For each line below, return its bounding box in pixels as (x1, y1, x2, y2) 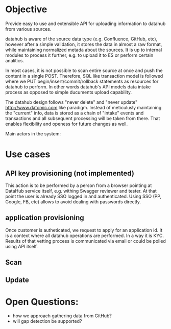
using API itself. (5, 243, 38, 249)
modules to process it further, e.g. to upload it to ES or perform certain (5, 52, 154, 58)
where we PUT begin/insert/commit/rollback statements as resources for (5, 78, 159, 84)
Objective (5, 4, 47, 15)
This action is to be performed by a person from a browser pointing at (5, 182, 152, 189)
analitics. (5, 57, 25, 63)
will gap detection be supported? (12, 318, 82, 324)
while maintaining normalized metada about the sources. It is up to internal (5, 46, 162, 53)
